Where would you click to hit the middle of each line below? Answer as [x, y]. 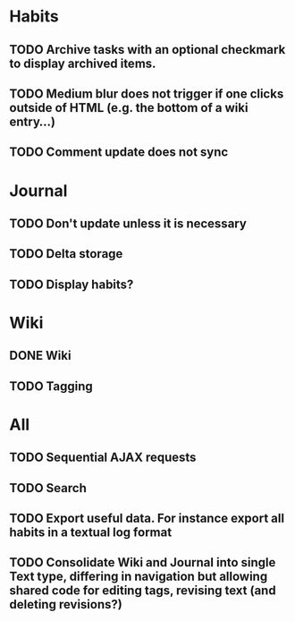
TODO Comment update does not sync [119, 153]
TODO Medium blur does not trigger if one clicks [147, 94]
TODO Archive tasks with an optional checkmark [147, 50]
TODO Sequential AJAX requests [103, 458]
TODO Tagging [51, 386]
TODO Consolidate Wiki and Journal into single [143, 562]
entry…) [33, 121]
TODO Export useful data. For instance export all [147, 519]
